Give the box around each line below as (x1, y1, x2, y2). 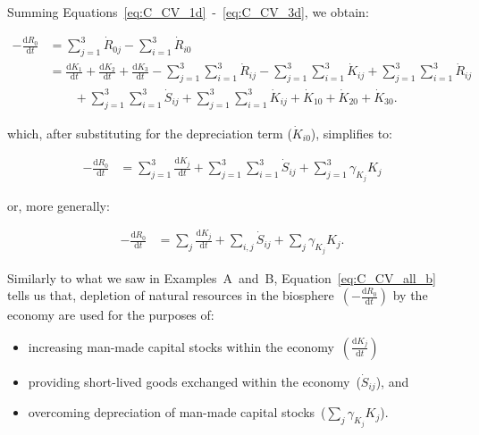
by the (392, 286, 428, 305)
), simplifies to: (310, 123, 392, 142)
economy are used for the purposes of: (7, 305, 214, 324)
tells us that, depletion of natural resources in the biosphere (7, 286, 334, 305)
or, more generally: (7, 196, 110, 214)
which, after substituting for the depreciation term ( (7, 123, 292, 142)
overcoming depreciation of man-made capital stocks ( (28, 403, 326, 422)
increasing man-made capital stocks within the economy (28, 337, 334, 356)
